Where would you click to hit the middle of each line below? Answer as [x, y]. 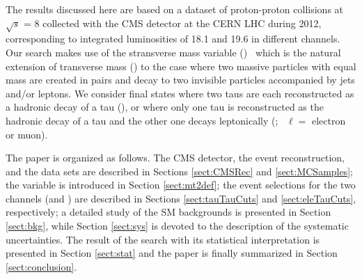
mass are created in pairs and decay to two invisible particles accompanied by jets [180, 80]
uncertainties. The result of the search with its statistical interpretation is [163, 239]
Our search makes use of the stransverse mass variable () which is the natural [173, 52]
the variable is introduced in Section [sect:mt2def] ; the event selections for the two [181, 185]
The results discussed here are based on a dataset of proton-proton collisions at [175, 9]
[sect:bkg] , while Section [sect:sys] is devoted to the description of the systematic [177, 226]
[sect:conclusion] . [41, 266]
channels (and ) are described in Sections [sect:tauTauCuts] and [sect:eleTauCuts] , [181, 198]
